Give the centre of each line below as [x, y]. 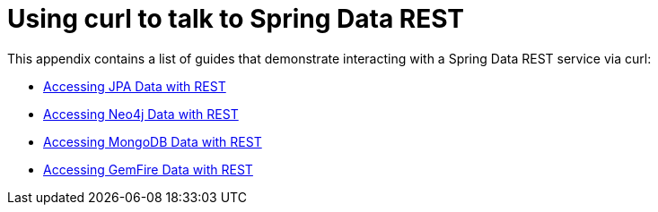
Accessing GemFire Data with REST [148, 169]
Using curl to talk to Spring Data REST [236, 19]
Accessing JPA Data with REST [135, 86]
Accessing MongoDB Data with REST [153, 141]
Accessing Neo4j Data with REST [141, 114]
